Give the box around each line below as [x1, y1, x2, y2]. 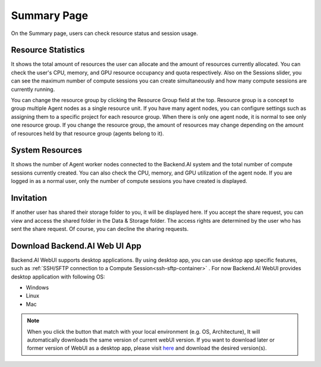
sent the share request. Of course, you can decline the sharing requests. [11, 225, 189, 232]
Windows [26, 284, 49, 291]
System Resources [11, 145, 83, 156]
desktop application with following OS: [11, 273, 105, 280]
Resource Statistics [11, 45, 86, 55]
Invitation [11, 193, 48, 203]
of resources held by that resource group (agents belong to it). [11, 129, 165, 137]
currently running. [11, 86, 55, 93]
